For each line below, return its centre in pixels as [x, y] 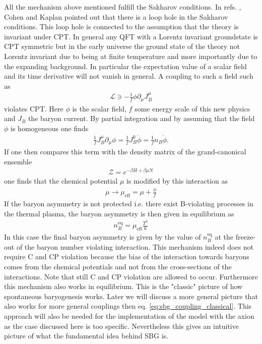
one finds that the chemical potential [61, 181]
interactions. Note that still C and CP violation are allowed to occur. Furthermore [131, 276]
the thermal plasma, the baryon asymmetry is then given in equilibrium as [119, 213]
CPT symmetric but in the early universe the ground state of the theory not [122, 46]
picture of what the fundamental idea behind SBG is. [86, 336]
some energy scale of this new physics [192, 108]
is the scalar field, [99, 108]
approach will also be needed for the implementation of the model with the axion [129, 316]
